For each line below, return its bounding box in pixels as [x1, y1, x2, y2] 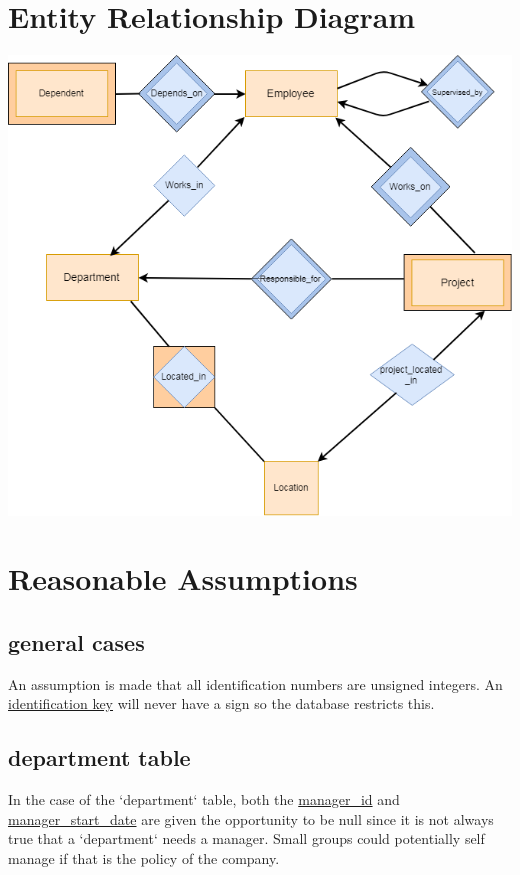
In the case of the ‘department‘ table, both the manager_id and [8, 789, 400, 810]
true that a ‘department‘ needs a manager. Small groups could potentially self [8, 828, 485, 849]
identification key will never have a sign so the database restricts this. [8, 693, 435, 714]
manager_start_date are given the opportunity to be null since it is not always [8, 808, 494, 829]
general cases [8, 626, 145, 657]
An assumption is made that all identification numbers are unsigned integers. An [8, 673, 503, 694]
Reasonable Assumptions [8, 558, 358, 599]
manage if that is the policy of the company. [8, 847, 280, 868]
